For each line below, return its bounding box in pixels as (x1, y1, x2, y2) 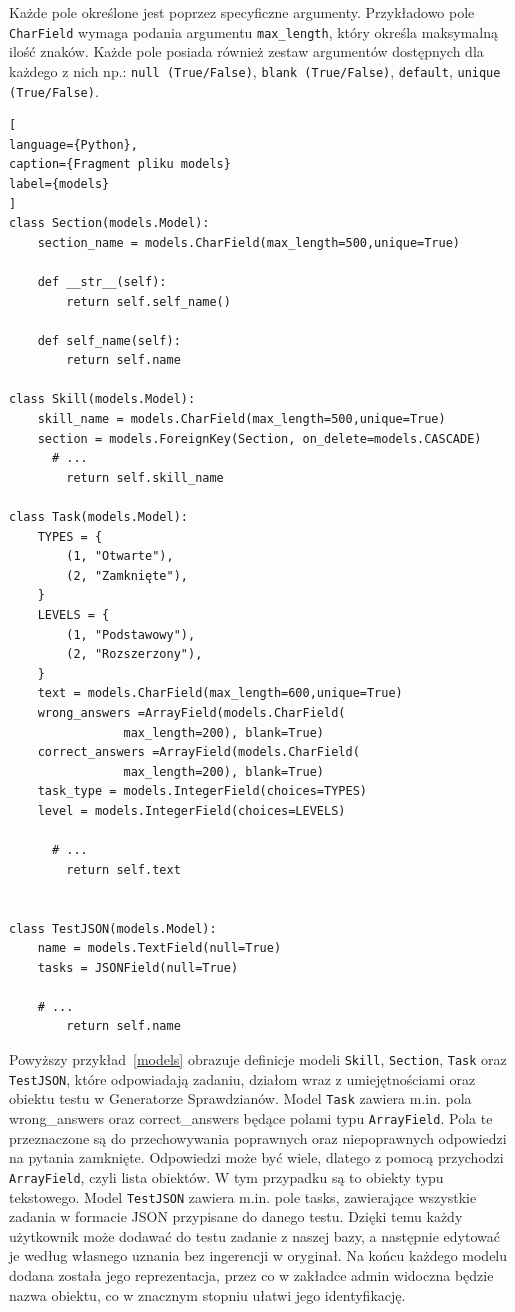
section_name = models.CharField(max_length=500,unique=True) (37, 235, 461, 250)
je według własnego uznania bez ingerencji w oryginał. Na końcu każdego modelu (9, 1245, 508, 1266)
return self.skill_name (66, 470, 224, 485)
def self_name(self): (37, 333, 181, 348)
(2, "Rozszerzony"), (66, 647, 203, 662)
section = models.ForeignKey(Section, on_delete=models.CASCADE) (37, 431, 482, 446)
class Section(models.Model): (9, 216, 210, 231)
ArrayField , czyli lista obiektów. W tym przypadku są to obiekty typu (9, 1166, 444, 1187)
